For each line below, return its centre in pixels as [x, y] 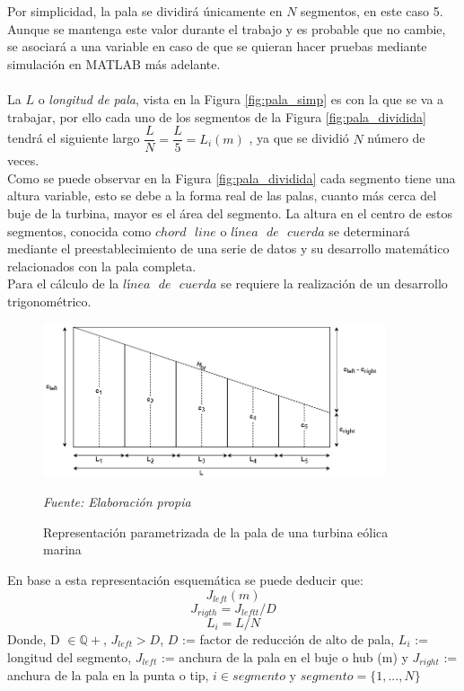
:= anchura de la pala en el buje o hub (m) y [285, 656]
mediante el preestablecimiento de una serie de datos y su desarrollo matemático [228, 248]
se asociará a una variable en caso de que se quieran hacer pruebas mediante [217, 46]
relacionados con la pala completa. [102, 266]
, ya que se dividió [299, 138]
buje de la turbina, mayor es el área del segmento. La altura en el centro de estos [230, 213]
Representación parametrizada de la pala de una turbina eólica [216, 532]
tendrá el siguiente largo [74, 138]
